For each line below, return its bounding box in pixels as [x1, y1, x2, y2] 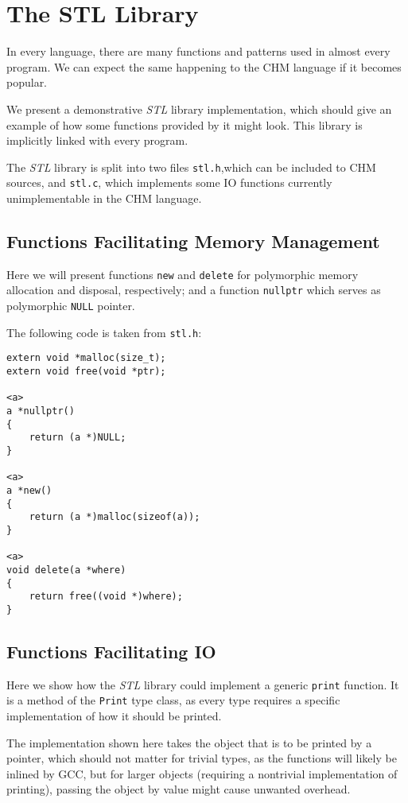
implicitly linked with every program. [6, 132, 188, 149]
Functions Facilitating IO [6, 638, 216, 663]
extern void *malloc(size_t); [6, 352, 166, 364]
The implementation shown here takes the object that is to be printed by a [6, 734, 372, 751]
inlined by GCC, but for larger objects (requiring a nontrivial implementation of [6, 765, 398, 782]
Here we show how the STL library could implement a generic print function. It [6, 676, 399, 692]
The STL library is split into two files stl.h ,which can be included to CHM [6, 158, 376, 175]
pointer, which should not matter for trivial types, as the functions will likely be [6, 750, 397, 766]
